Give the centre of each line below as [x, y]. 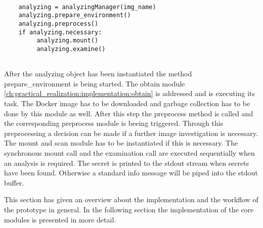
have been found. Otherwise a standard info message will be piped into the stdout [131, 173]
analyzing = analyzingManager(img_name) [87, 7]
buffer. [14, 182]
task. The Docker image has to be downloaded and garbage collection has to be [127, 103]
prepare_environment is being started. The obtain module [95, 83]
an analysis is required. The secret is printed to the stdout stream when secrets [127, 163]
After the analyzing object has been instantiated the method [98, 74]
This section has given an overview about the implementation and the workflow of [131, 199]
